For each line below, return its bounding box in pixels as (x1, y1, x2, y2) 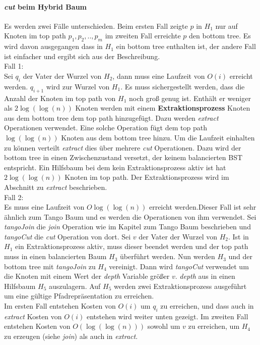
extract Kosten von (4, 311, 62, 321)
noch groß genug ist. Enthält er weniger (129, 92, 251, 103)
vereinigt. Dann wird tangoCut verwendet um (109, 261, 249, 271)
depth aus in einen (179, 271, 235, 281)
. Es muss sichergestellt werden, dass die (120, 81, 245, 91)
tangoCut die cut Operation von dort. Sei (4, 231, 131, 241)
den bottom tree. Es (189, 30, 251, 41)
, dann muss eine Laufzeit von (112, 70, 205, 81)
